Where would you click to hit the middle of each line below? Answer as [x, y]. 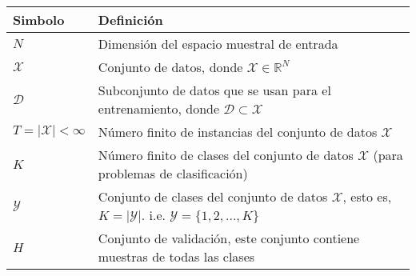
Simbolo [39, 20]
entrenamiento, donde [159, 108]
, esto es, [367, 196]
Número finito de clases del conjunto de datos [226, 155]
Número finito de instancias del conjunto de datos [238, 132]
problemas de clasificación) [173, 173]
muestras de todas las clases [176, 256]
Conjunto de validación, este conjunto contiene [229, 238]
